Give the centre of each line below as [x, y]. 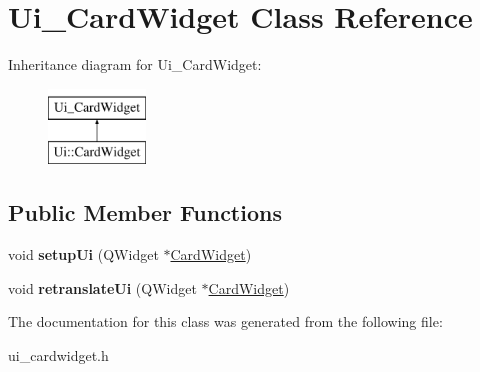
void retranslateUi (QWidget [102, 287]
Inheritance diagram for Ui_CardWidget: [135, 64]
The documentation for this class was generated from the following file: [225, 321]
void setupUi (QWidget [83, 254]
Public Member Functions [145, 212]
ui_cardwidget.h [58, 354]
